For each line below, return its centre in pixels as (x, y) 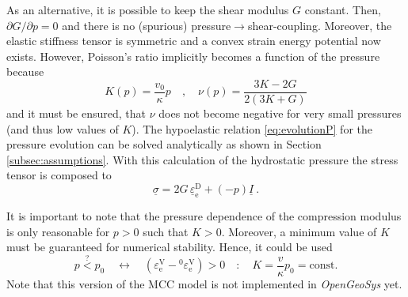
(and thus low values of (63, 128)
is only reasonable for (58, 231)
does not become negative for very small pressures (280, 113)
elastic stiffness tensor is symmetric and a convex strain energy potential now (194, 41)
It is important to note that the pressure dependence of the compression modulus (204, 216)
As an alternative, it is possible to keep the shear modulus (148, 9)
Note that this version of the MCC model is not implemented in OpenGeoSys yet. (204, 283)
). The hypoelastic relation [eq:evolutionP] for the (252, 128)
